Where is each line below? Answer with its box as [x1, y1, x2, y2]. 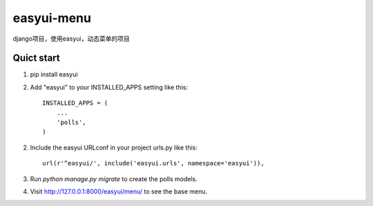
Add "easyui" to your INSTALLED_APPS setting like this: [30, 83, 189, 91]
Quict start [12, 52, 60, 64]
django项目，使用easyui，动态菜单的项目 [12, 34, 131, 43]
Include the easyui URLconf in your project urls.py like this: [30, 143, 198, 152]
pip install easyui [30, 70, 78, 79]
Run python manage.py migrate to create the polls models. [30, 174, 198, 183]
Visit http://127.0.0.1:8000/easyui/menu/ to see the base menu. [30, 187, 208, 196]
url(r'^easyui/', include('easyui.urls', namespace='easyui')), [42, 159, 265, 167]
